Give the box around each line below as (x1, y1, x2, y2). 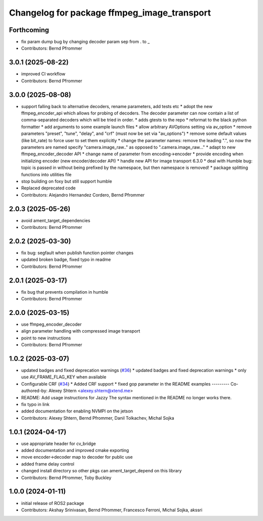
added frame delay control (21, 461, 75, 467)
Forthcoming (9, 26, 49, 34)
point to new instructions (21, 335, 71, 341)
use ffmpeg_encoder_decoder (21, 321, 82, 327)
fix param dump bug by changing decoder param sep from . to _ (21, 39, 150, 45)
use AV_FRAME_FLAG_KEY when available (21, 374, 107, 380)
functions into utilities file (21, 171, 72, 177)
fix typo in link (21, 401, 50, 407)
